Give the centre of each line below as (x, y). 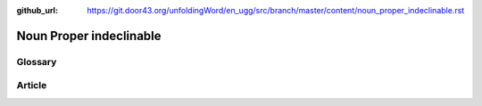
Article (32, 86)
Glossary (37, 61)
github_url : (37, 10)
